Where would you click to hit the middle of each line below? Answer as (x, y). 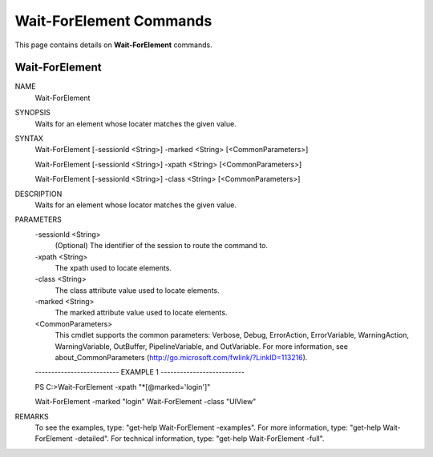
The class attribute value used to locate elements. (137, 290)
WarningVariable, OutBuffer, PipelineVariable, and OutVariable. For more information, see (202, 346)
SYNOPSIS (33, 113)
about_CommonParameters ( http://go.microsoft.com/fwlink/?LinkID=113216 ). (181, 358)
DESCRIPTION (38, 194)
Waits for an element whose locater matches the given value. (136, 123)
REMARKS (32, 416)
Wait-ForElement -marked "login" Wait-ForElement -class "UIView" (146, 402)
